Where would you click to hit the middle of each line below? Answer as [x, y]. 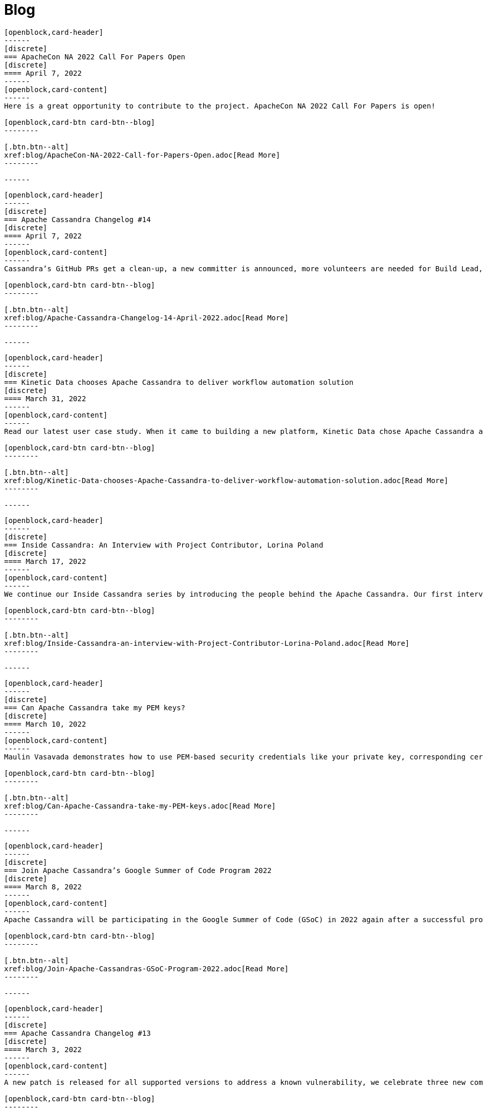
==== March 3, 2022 [43, 1049]
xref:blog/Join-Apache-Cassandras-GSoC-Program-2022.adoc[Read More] [147, 968]
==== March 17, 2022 [45, 561]
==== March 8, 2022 [43, 887]
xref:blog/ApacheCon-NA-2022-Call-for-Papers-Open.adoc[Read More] [142, 155]
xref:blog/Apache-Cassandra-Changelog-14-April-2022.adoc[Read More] [147, 318]
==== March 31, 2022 [45, 398]
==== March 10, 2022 [45, 724]
